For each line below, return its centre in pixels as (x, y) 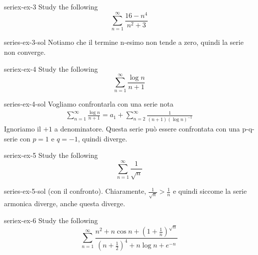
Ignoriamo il (23, 129)
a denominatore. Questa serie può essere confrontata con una (147, 129)
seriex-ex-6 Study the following (51, 220)
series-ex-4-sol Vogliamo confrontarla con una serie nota (89, 104)
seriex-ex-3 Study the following (51, 6)
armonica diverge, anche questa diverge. (65, 203)
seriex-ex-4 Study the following (51, 68)
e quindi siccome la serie (210, 191)
